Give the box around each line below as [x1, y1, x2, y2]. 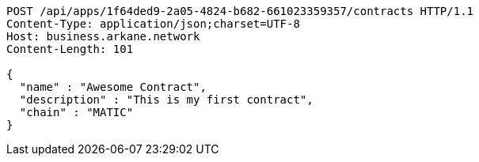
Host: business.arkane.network [6, 30, 200, 43]
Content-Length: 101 [6, 43, 134, 55]
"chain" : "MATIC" [19, 106, 134, 119]
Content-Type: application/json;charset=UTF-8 [6, 17, 300, 30]
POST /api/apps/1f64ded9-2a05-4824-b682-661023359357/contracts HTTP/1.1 [6, 5, 474, 17]
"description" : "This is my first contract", [19, 93, 314, 106]
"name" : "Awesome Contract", [19, 81, 207, 93]
